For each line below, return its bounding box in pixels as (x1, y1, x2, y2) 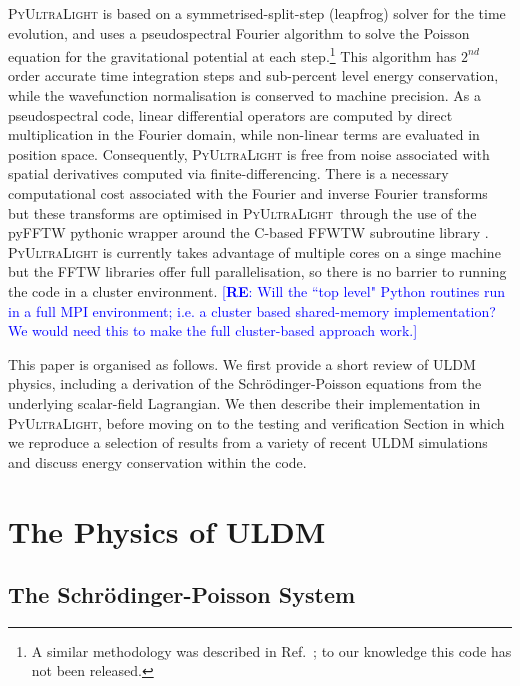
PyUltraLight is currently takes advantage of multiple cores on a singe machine (8, 241, 501, 262)
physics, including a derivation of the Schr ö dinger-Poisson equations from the (8, 373, 482, 394)
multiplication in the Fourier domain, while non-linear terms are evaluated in (8, 124, 480, 145)
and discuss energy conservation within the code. (8, 451, 307, 472)
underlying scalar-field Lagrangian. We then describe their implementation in (8, 392, 481, 413)
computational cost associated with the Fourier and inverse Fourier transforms (8, 183, 488, 203)
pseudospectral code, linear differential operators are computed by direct (8, 104, 453, 125)
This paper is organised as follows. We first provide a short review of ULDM (8, 353, 476, 374)
